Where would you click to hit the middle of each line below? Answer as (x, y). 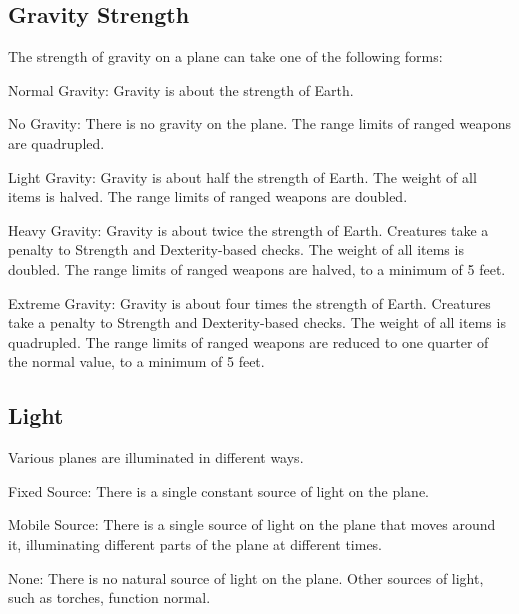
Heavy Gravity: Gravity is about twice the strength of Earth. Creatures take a (248, 229)
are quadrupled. (56, 142)
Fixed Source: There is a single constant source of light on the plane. (218, 490)
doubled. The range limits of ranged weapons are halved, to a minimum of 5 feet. (257, 268)
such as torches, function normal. (109, 597)
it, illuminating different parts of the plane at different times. (195, 543)
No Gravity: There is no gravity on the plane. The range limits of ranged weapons (259, 123)
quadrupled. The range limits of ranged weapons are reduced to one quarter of (248, 341)
